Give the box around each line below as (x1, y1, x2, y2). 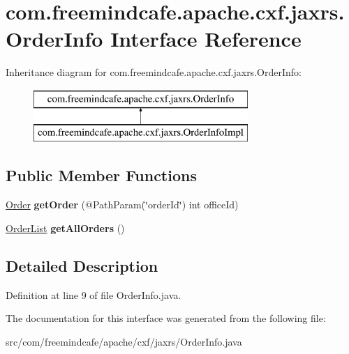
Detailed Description (6, 254, 158, 276)
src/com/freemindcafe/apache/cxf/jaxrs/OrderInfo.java (6, 334, 242, 348)
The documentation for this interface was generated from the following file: (6, 311, 326, 325)
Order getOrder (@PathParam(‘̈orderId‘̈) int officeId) (6, 197, 239, 212)
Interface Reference (110, 24, 302, 53)
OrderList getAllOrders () (6, 220, 125, 235)
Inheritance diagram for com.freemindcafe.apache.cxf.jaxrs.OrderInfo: (6, 65, 302, 79)
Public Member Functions (6, 164, 197, 186)
